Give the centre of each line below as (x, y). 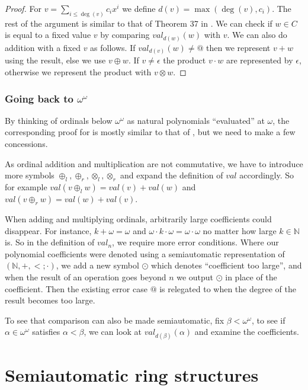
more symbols (30, 175)
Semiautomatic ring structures (132, 374)
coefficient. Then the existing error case (76, 288)
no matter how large (240, 230)
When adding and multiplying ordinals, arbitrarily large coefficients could (138, 219)
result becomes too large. (50, 300)
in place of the (251, 277)
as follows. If (113, 47)
